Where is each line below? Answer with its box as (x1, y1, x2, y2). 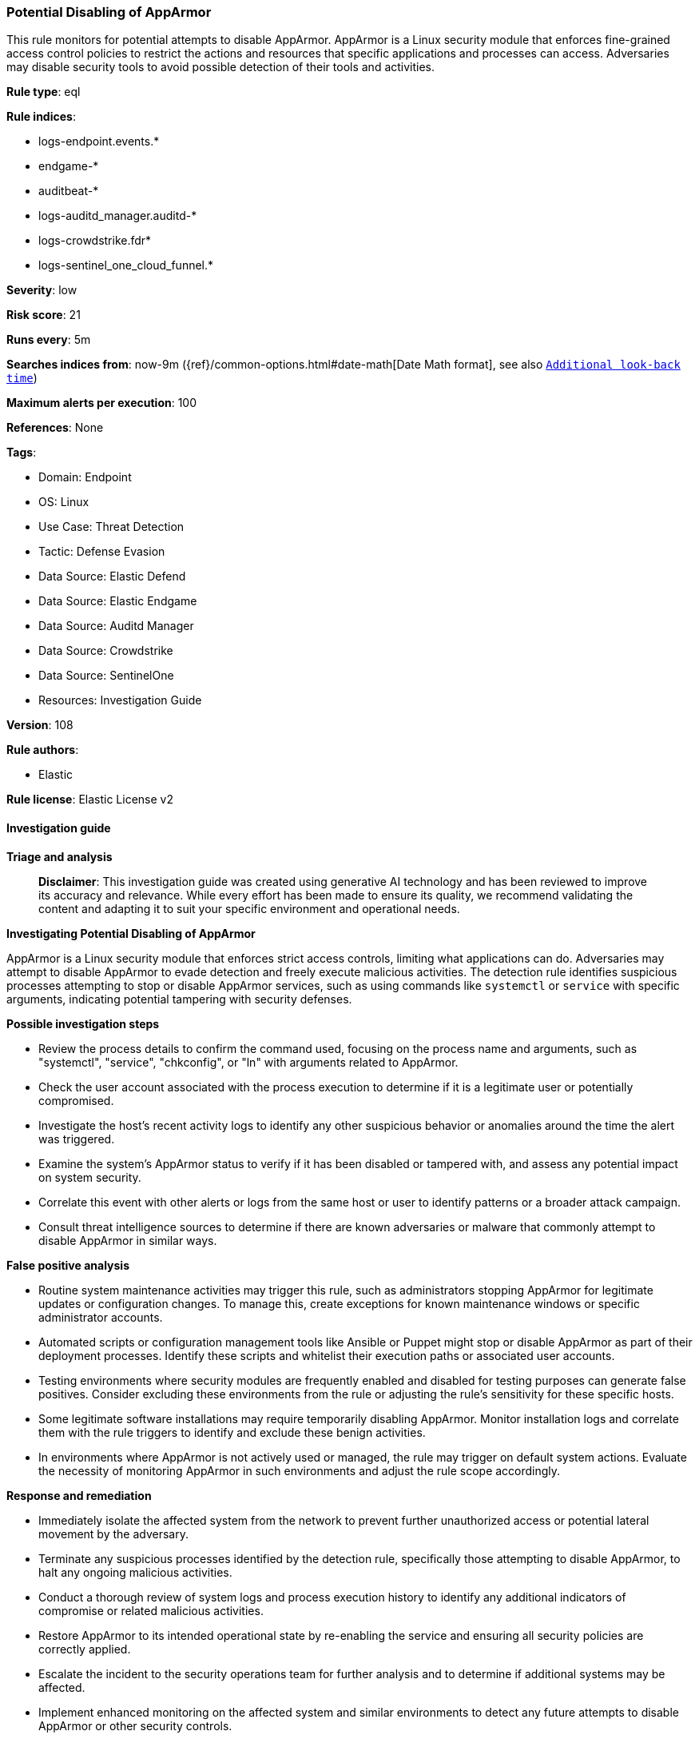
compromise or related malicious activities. (38, 1603, 264, 1617)
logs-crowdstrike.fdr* (38, 233, 152, 248)
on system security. (38, 1170, 141, 1184)
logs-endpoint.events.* (38, 134, 160, 149)
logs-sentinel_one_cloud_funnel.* (38, 258, 214, 273)
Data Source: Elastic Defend (38, 569, 186, 584)
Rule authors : (6, 743, 79, 757)
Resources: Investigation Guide (38, 693, 202, 708)
